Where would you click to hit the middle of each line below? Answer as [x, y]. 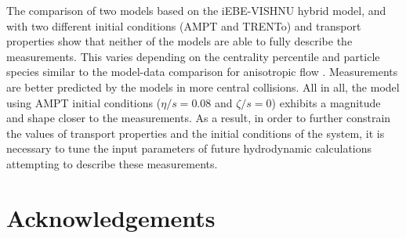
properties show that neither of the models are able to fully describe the [179, 41]
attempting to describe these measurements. [112, 163]
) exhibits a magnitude [326, 102]
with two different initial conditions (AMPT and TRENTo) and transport [184, 25]
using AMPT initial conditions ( [84, 102]
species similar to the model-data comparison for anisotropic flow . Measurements [202, 72]
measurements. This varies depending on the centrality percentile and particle [193, 56]
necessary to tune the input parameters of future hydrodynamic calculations [189, 148]
